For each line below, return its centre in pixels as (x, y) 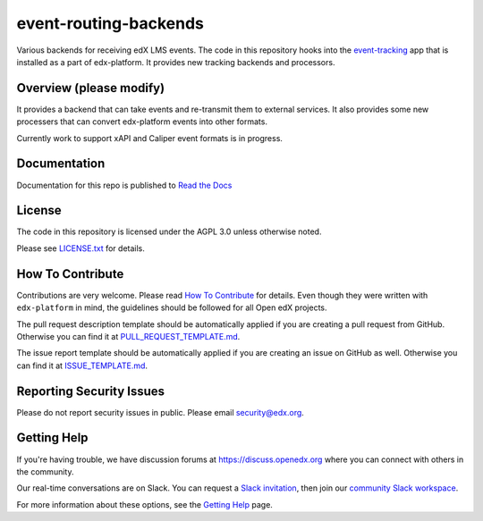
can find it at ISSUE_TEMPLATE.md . (82, 366)
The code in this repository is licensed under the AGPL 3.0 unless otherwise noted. (169, 231)
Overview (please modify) (91, 88)
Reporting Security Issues (91, 391)
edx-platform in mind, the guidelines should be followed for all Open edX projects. (172, 307)
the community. (45, 471)
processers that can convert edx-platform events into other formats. (142, 122)
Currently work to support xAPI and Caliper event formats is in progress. (150, 138)
